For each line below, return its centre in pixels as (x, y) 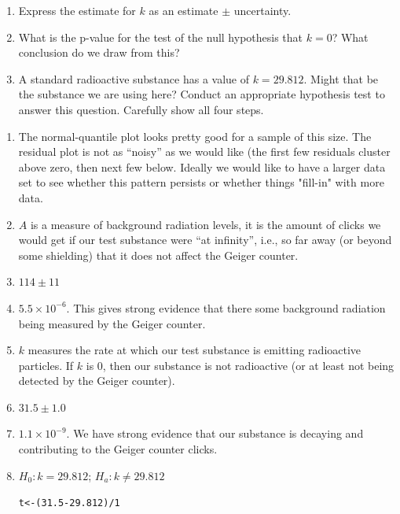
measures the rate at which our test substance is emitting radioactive (194, 350)
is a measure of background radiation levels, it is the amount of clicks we (206, 224)
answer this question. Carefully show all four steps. (141, 109)
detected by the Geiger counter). (97, 381)
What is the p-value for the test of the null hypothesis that (161, 37)
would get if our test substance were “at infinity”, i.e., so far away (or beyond (205, 240)
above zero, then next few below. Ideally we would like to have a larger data (202, 166)
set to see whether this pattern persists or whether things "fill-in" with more (201, 182)
